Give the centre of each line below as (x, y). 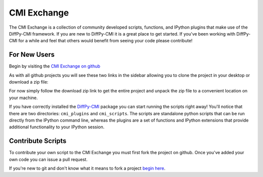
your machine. (23, 98)
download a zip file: (29, 82)
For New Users (32, 55)
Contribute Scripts (38, 141)
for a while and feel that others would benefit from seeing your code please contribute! (105, 41)
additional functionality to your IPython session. (57, 127)
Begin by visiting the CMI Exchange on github (55, 66)
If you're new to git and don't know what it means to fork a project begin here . (87, 168)
